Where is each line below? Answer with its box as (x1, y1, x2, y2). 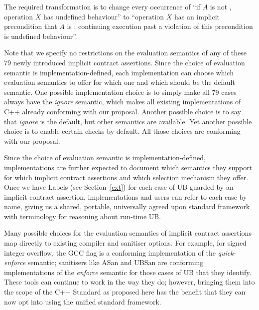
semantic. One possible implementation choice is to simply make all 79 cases (4, 86, 237, 97)
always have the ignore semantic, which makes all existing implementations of (4, 96, 241, 107)
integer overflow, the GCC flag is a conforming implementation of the (4, 247, 216, 258)
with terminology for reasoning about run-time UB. (4, 211, 161, 221)
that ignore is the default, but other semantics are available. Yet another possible (4, 116, 252, 126)
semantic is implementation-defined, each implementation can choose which (4, 67, 234, 77)
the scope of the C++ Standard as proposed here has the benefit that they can (4, 287, 246, 297)
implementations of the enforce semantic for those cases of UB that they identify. (4, 267, 252, 277)
